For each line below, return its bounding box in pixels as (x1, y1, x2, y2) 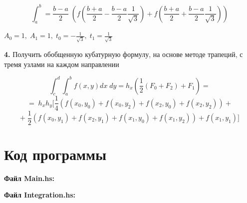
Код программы (4, 143, 106, 164)
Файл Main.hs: (4, 172, 55, 183)
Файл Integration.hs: (4, 189, 76, 200)
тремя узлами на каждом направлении (4, 58, 119, 69)
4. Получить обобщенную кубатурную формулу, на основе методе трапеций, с (4, 49, 243, 59)
